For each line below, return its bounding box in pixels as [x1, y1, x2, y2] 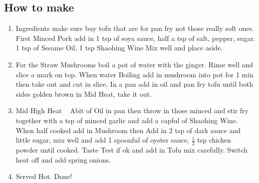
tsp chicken [197, 135, 232, 145]
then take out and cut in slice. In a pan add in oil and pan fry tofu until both [15, 79, 254, 89]
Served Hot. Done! [15, 171, 72, 182]
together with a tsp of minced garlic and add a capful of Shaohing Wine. [15, 115, 238, 125]
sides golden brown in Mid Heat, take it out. [15, 88, 152, 99]
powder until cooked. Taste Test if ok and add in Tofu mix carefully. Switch [15, 144, 248, 155]
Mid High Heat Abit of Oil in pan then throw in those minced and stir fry [15, 105, 249, 116]
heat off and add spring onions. [15, 154, 111, 165]
